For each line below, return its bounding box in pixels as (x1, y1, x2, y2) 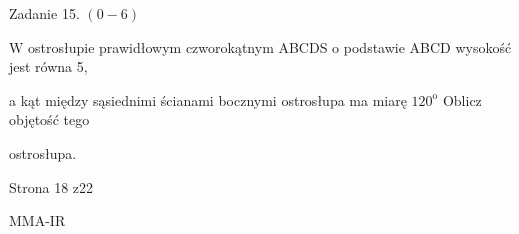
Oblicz (442, 89, 482, 110)
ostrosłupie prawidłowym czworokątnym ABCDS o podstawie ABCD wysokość (28, 36, 512, 57)
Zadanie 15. (9, 3, 80, 23)
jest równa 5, (9, 56, 88, 77)
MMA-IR (9, 210, 66, 231)
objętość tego (9, 109, 90, 130)
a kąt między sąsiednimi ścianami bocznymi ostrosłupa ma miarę (9, 89, 407, 110)
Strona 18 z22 (9, 176, 94, 197)
